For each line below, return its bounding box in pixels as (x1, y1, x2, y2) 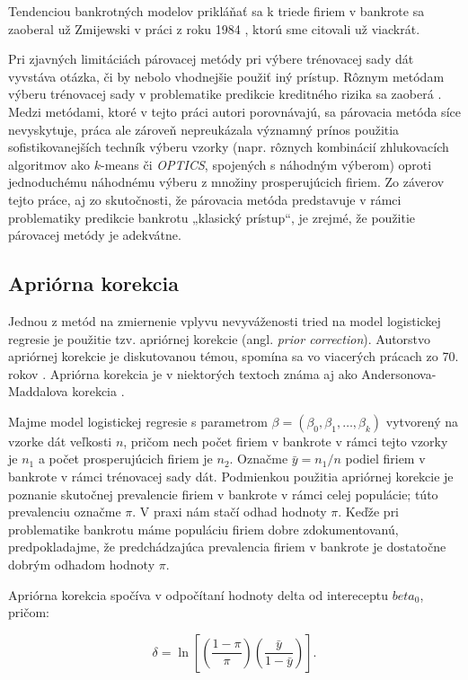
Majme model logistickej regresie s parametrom (8, 411, 268, 430)
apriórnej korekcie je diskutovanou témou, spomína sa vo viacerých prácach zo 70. (8, 347, 459, 366)
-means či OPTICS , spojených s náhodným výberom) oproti (101, 155, 432, 173)
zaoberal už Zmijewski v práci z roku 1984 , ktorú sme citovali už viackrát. (8, 19, 420, 38)
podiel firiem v (345, 449, 426, 468)
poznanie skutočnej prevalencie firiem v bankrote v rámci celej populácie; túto (8, 484, 438, 503)
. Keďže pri (338, 502, 400, 521)
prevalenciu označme (8, 502, 121, 521)
